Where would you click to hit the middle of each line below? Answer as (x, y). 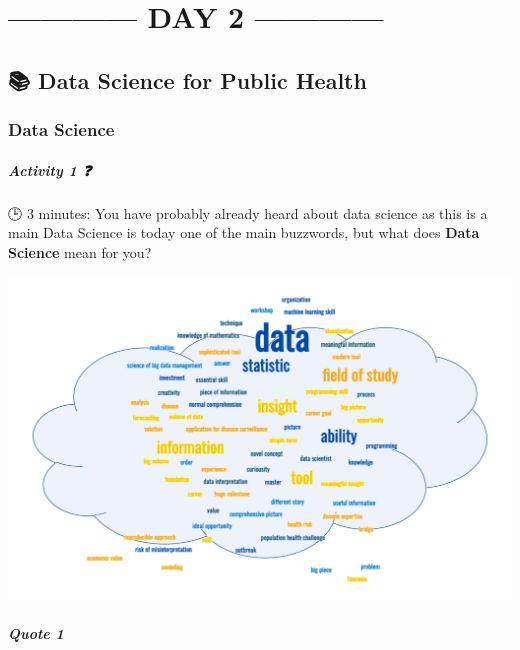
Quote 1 (36, 632)
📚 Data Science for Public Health (187, 79)
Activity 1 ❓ (49, 169)
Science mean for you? (80, 251)
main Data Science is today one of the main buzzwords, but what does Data (244, 232)
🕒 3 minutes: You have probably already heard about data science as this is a (248, 212)
